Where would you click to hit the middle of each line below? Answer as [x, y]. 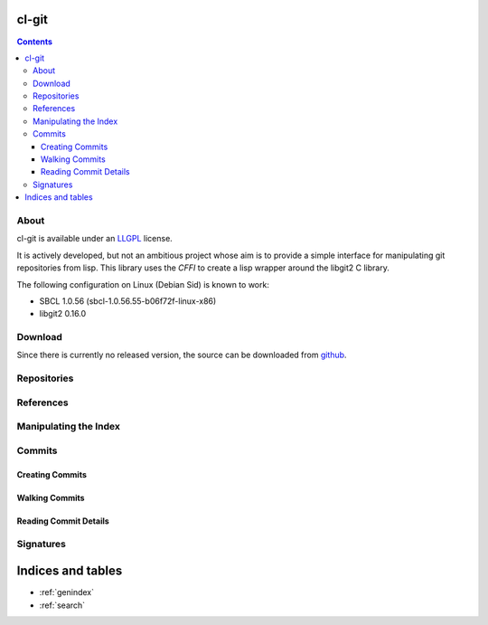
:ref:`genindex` [67, 592]
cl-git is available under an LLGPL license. [95, 239]
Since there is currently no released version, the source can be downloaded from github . [182, 355]
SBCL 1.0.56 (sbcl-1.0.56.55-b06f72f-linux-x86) [128, 301]
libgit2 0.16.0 [63, 314]
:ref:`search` [62, 605]
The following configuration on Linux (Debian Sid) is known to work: [143, 284]
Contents [35, 42]
